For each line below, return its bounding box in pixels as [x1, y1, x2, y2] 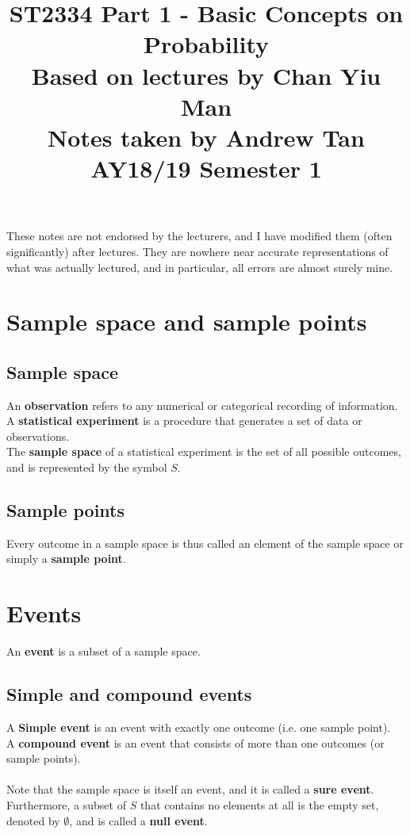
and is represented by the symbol [6, 459, 167, 476]
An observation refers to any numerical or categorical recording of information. [6, 396, 398, 413]
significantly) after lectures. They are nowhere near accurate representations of [6, 243, 389, 259]
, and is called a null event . [69, 812, 208, 828]
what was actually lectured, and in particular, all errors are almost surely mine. [6, 258, 393, 275]
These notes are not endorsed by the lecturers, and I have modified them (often [6, 228, 393, 244]
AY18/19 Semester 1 [90, 152, 322, 185]
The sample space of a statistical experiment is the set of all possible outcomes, [6, 443, 401, 460]
